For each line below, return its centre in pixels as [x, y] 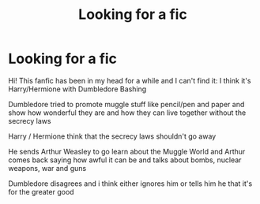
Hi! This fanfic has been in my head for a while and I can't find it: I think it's [130, 80]
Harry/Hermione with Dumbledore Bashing [77, 89]
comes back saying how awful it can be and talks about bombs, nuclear [125, 160]
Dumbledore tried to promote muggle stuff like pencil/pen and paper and [126, 104]
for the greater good [41, 191]
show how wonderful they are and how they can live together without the [127, 113]
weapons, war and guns [47, 168]
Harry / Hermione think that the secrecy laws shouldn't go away [112, 136]
